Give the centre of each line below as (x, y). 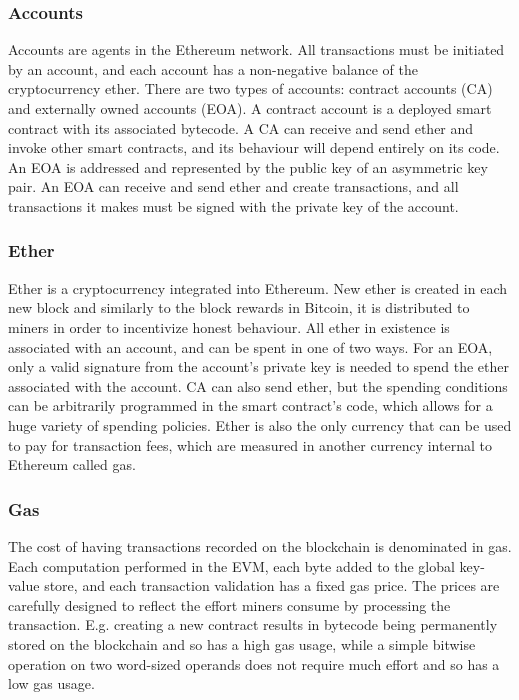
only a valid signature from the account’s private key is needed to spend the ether (258, 366)
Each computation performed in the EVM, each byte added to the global (231, 565)
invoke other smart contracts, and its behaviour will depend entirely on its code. (254, 147)
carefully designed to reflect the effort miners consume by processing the (229, 604)
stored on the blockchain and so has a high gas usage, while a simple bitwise (242, 643)
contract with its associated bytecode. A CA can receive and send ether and (241, 127)
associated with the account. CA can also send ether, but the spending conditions (258, 385)
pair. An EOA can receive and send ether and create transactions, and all (233, 186)
